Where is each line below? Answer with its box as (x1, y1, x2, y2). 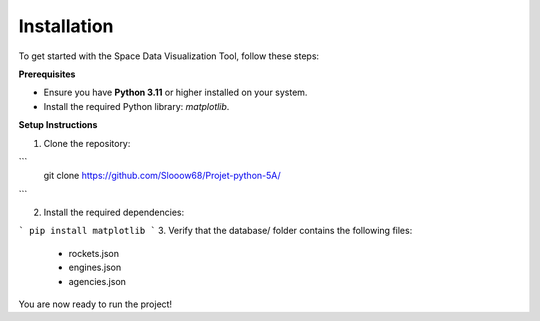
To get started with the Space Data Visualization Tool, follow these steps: (18, 50, 320, 62)
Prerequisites (18, 68, 76, 80)
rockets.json (68, 247, 120, 259)
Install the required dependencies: (43, 206, 185, 219)
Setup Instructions (18, 119, 98, 131)
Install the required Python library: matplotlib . (43, 100, 230, 112)
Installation (18, 15, 114, 37)
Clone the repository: (43, 137, 131, 149)
